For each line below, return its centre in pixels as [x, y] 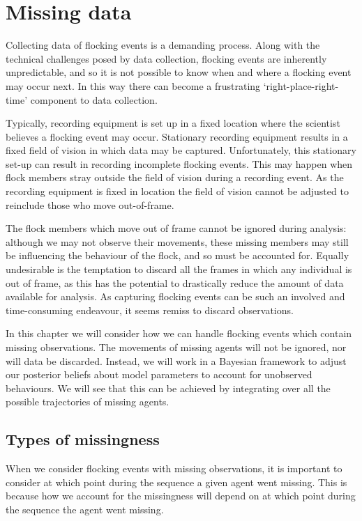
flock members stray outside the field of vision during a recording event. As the [175, 177]
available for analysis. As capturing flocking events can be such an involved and [175, 296]
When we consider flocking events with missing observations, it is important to [174, 468]
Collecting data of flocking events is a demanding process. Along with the [163, 45]
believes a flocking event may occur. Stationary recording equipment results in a [177, 136]
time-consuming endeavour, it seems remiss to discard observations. [150, 310]
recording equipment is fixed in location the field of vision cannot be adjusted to [177, 191]
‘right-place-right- [301, 85]
